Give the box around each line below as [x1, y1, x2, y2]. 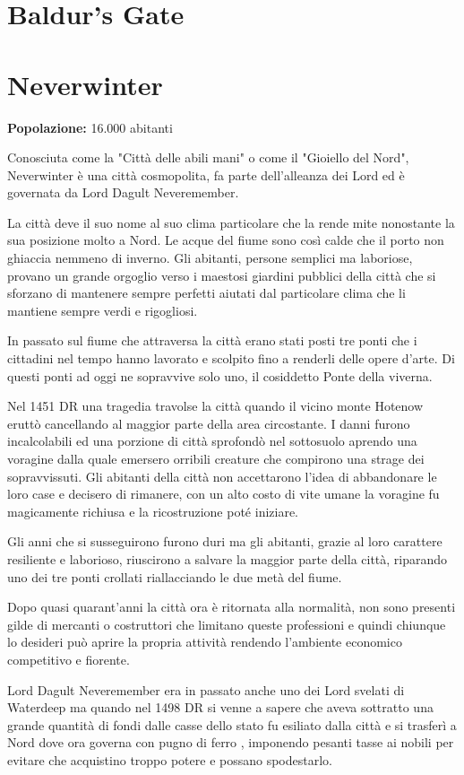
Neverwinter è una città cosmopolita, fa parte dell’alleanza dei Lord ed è [7, 165, 405, 184]
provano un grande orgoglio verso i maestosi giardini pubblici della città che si [7, 266, 436, 284]
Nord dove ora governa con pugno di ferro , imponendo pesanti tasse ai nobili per [7, 733, 454, 752]
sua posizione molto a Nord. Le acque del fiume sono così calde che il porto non [7, 231, 444, 249]
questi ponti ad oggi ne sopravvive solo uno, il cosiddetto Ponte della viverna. [7, 366, 433, 385]
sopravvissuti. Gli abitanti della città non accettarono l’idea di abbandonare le [7, 466, 437, 485]
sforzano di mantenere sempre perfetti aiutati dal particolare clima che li [7, 283, 406, 302]
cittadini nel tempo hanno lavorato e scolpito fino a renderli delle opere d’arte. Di [7, 349, 455, 368]
